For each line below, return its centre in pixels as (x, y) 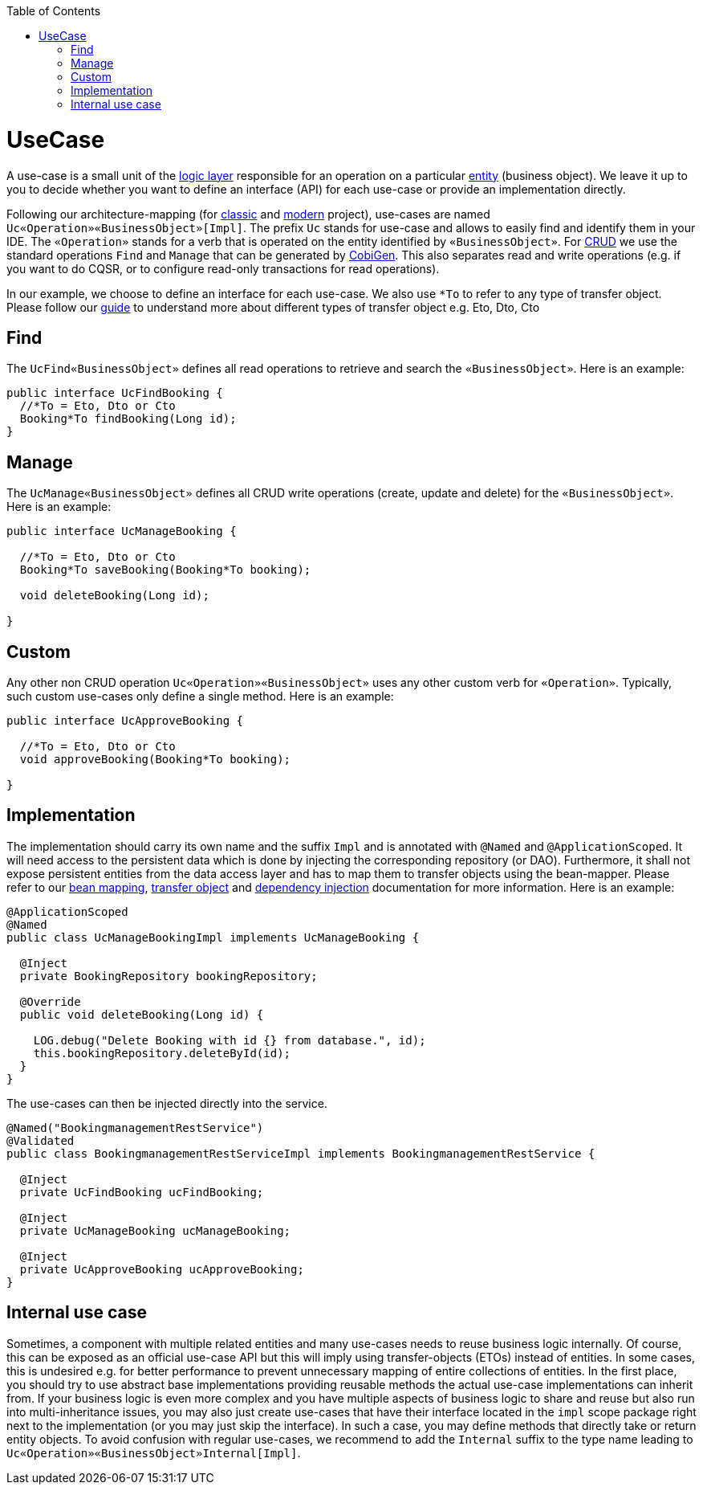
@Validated (41, 1140)
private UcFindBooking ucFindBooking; (142, 1192)
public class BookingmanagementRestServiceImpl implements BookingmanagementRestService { (301, 1153)
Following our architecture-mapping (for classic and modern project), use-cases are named (248, 214)
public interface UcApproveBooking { (125, 721)
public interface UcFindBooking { (115, 393)
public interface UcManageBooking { (122, 531)
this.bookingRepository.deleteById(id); (162, 1053)
